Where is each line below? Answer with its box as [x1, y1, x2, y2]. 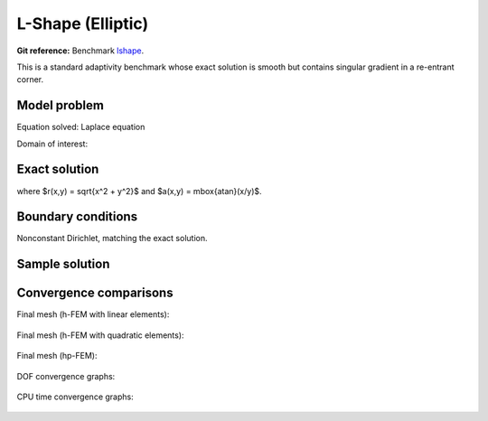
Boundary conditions [16, 209, 138, 225]
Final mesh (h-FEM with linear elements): [16, 309, 170, 320]
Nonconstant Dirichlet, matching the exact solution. [16, 233, 208, 244]
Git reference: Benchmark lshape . [16, 45, 145, 56]
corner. [16, 74, 44, 85]
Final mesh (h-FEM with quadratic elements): [16, 330, 184, 341]
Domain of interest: [16, 138, 89, 149]
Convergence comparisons [16, 285, 174, 301]
